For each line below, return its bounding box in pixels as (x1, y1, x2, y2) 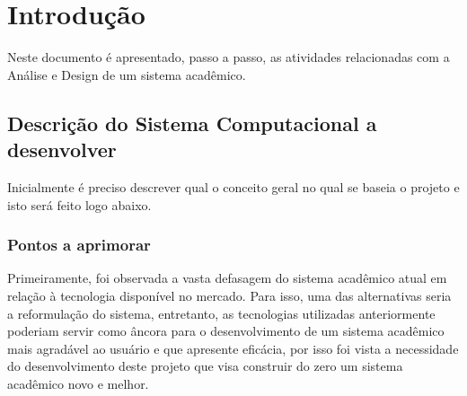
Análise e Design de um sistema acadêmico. (7, 65, 246, 84)
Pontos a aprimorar (7, 233, 151, 256)
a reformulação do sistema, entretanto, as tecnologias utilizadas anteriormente (7, 304, 436, 322)
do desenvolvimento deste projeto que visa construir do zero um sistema (7, 356, 403, 375)
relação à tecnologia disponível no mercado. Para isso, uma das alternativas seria (7, 286, 452, 304)
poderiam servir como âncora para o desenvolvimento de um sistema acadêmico (7, 321, 445, 340)
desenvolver (7, 136, 117, 163)
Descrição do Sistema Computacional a (7, 109, 377, 136)
